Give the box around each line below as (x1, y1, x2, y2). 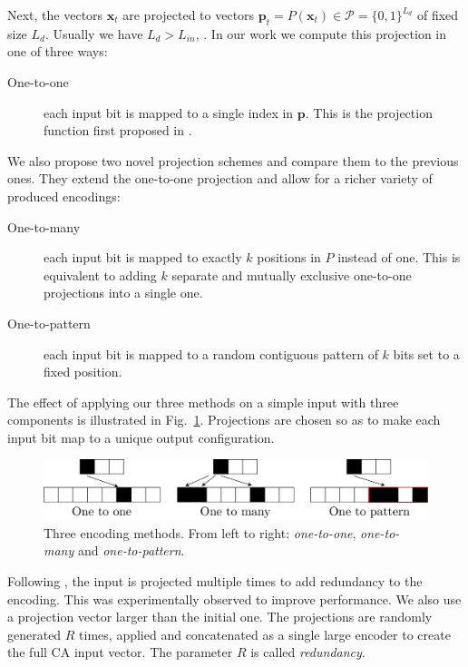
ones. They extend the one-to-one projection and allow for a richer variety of (7, 169, 433, 188)
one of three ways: (7, 42, 108, 61)
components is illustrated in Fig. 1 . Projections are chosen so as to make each (7, 410, 441, 429)
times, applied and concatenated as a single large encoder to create (79, 624, 451, 643)
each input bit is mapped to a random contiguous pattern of (44, 344, 378, 363)
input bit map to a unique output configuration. (7, 427, 275, 446)
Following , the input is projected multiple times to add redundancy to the (7, 571, 423, 590)
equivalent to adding (44, 265, 157, 284)
